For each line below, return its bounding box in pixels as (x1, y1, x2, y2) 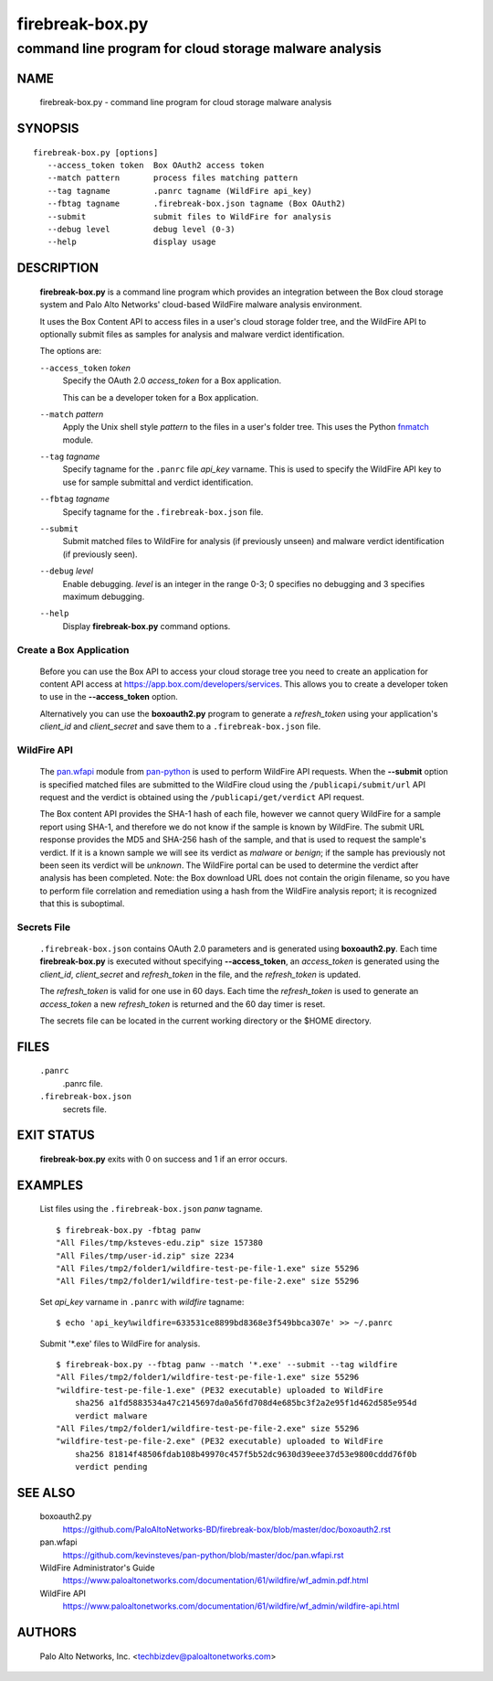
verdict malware (74, 1410, 148, 1421)
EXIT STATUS (16, 1128, 95, 1143)
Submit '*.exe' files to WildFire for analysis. (39, 1338, 201, 1349)
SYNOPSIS (16, 121, 79, 136)
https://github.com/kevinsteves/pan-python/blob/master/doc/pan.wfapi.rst (62, 1549, 344, 1560)
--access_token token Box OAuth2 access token (47, 160, 265, 171)
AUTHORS (16, 1624, 78, 1641)
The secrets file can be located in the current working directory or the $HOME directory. (39, 1015, 372, 1026)
